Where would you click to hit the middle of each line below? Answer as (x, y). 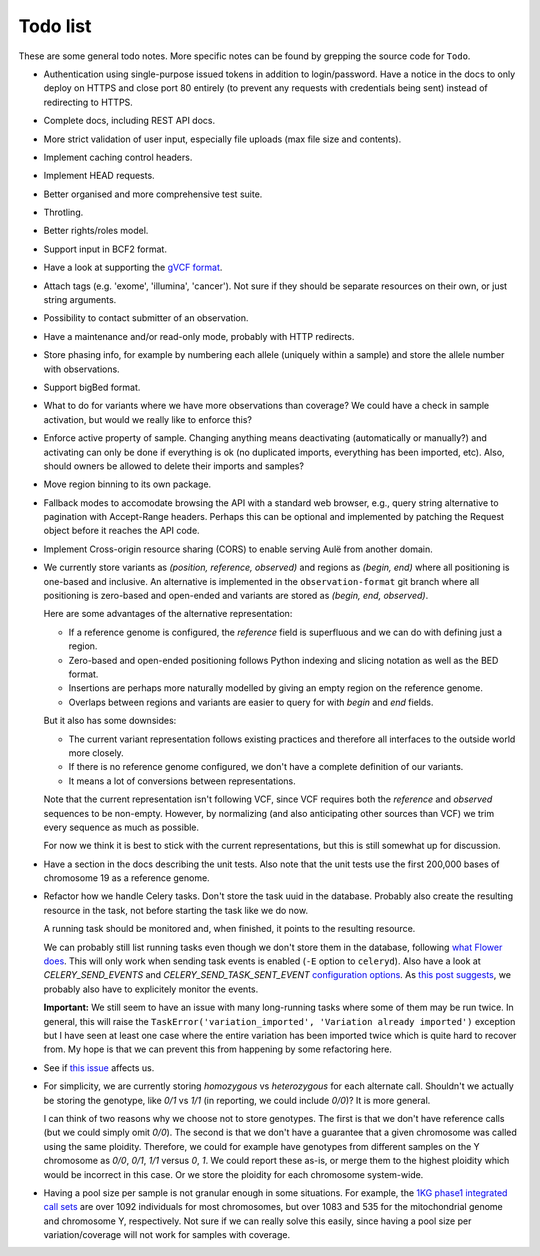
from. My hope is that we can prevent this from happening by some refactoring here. (217, 1049)
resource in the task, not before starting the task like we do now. (176, 910)
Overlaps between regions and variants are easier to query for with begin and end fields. (251, 702)
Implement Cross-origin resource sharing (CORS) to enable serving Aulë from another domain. (238, 549)
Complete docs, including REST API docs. (129, 121)
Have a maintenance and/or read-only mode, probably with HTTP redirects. (199, 336)
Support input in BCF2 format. (105, 249)
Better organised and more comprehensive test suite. (153, 194)
